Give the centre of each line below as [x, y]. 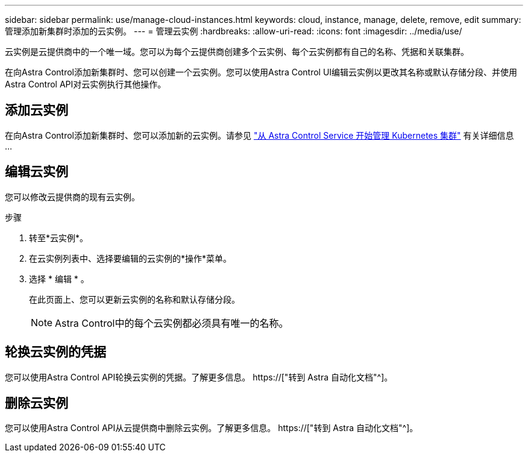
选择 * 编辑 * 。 [59, 279]
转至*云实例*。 [59, 238]
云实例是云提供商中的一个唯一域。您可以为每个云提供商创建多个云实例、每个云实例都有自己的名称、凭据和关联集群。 [237, 52]
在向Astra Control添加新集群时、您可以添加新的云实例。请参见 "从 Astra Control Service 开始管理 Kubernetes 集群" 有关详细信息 [259, 135]
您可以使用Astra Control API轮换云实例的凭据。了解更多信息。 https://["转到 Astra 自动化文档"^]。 [199, 377]
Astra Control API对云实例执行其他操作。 [86, 84]
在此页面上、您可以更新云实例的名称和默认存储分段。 [134, 299]
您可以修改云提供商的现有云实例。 [72, 197]
